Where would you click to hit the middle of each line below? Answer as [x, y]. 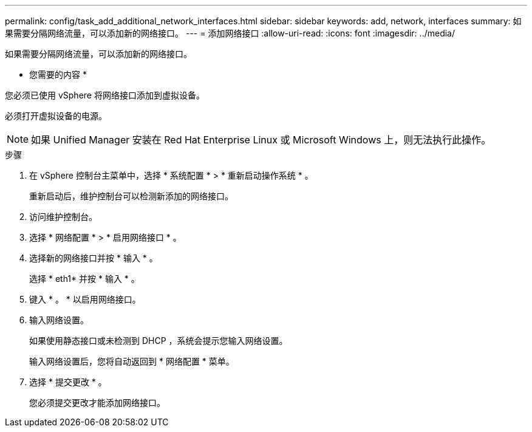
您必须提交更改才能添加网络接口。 [97, 403]
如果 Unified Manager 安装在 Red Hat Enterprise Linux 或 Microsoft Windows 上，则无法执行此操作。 [261, 140]
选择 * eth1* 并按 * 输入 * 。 [84, 279]
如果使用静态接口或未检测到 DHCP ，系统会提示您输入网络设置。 [159, 341]
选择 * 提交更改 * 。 [68, 382]
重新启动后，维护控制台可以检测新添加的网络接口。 [131, 196]
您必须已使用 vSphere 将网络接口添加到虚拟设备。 [105, 95]
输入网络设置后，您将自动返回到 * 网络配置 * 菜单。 [132, 361]
